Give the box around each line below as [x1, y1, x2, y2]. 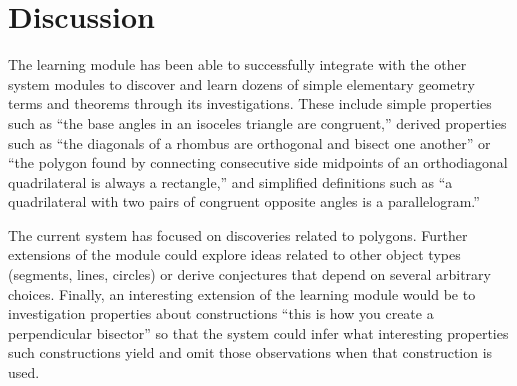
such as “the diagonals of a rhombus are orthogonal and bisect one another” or [8, 132, 491, 153]
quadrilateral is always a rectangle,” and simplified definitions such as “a [8, 171, 453, 192]
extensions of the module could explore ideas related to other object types [8, 244, 461, 265]
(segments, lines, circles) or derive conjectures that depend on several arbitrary [8, 264, 491, 285]
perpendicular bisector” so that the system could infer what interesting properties [8, 322, 509, 343]
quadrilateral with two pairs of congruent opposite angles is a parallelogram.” [8, 191, 480, 212]
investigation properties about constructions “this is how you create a [8, 303, 434, 324]
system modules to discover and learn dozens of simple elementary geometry [8, 73, 475, 94]
